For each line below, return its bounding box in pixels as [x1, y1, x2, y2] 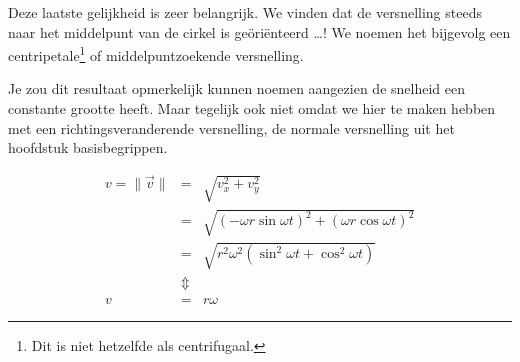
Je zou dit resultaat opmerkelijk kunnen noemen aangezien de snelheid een [8, 78, 465, 99]
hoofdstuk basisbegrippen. [8, 137, 168, 158]
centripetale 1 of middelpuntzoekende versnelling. [8, 42, 304, 65]
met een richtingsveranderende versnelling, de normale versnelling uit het [8, 117, 455, 138]
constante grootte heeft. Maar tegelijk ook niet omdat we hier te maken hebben [8, 98, 496, 119]
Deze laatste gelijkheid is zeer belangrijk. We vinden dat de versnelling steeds [8, 2, 482, 22]
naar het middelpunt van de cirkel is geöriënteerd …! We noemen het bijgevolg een [8, 21, 511, 42]
